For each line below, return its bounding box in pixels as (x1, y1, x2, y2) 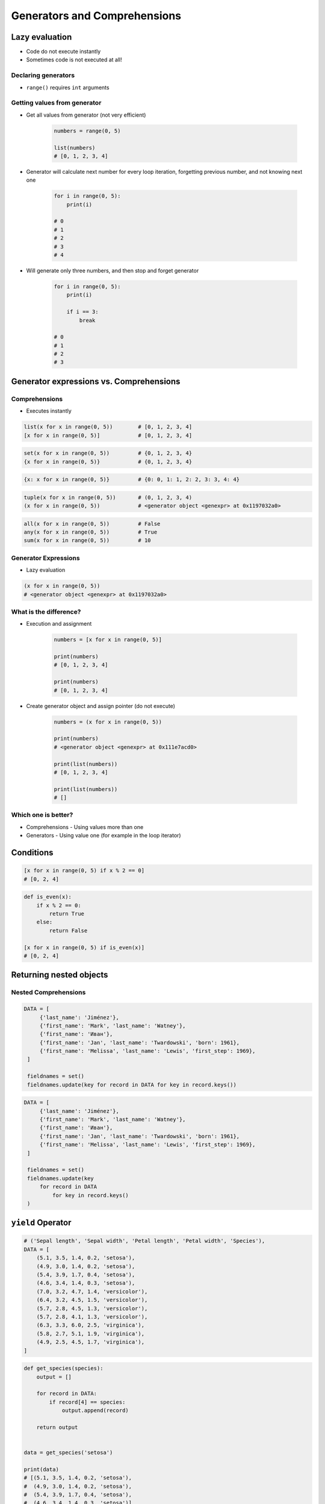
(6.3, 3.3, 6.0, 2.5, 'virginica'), (36, 1322, 144, 1329)
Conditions (11, 848, 54, 858)
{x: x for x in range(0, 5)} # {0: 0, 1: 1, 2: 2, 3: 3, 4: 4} (23, 476, 240, 483)
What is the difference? (11, 608, 81, 616)
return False (49, 927, 88, 934)
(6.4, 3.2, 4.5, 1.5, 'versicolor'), (36, 1296, 148, 1304)
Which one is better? (11, 811, 73, 819)
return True (49, 910, 84, 917)
